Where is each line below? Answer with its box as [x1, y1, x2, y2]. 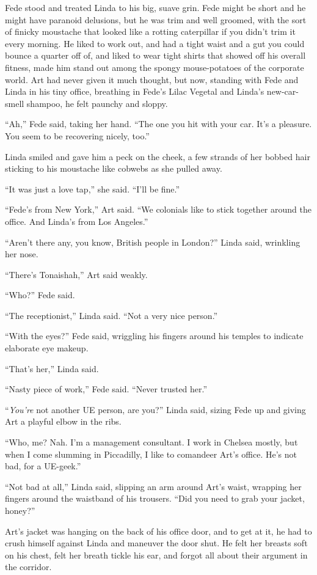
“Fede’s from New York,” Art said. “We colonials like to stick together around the [5, 203, 312, 216]
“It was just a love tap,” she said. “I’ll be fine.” [5, 182, 180, 195]
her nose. [5, 247, 38, 260]
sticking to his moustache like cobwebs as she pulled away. [5, 162, 222, 175]
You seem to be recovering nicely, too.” [5, 129, 150, 142]
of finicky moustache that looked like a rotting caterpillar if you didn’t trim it [5, 25, 296, 38]
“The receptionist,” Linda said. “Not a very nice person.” [5, 309, 218, 321]
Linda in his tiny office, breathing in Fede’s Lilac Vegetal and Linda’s [5, 85, 264, 98]
